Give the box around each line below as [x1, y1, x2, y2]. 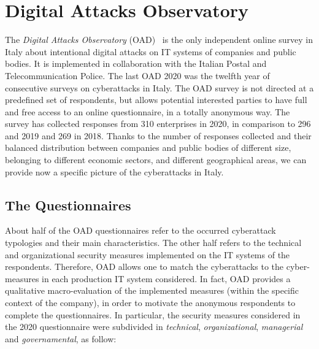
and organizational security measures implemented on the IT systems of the [5, 248, 290, 261]
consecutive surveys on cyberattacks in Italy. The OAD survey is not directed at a [5, 81, 314, 94]
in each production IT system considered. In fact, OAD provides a [42, 272, 291, 285]
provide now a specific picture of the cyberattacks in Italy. [5, 165, 224, 178]
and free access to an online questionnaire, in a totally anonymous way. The [5, 105, 290, 118]
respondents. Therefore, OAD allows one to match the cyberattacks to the [5, 260, 284, 273]
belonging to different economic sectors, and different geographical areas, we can [5, 153, 307, 166]
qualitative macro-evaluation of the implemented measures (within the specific [5, 284, 299, 297]
